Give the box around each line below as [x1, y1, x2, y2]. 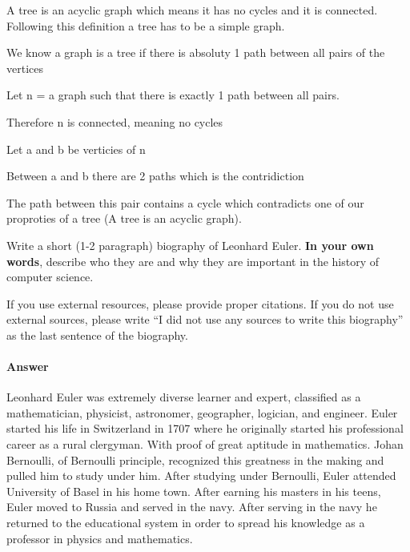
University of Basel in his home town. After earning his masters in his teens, [6, 482, 381, 499]
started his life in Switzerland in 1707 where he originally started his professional [6, 420, 404, 437]
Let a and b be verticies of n [6, 140, 146, 157]
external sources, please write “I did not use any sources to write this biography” [6, 311, 404, 328]
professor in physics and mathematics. [6, 530, 193, 546]
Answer [6, 358, 49, 375]
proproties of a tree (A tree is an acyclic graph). [6, 210, 242, 227]
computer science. [6, 268, 94, 285]
